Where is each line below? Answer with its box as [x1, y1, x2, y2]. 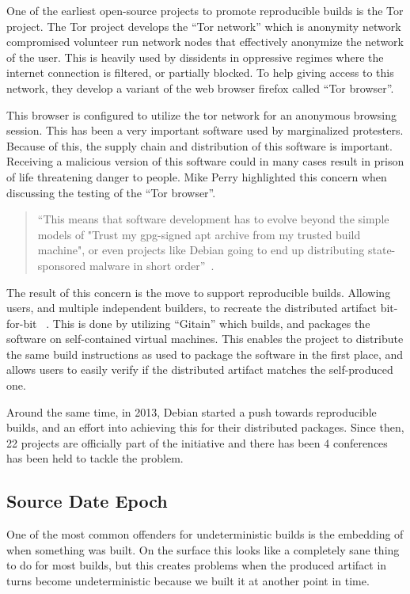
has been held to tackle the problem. [6, 450, 184, 466]
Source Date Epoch [6, 489, 168, 513]
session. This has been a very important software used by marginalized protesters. [6, 122, 404, 139]
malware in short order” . [89, 257, 214, 273]
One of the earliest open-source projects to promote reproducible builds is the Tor [6, 2, 404, 18]
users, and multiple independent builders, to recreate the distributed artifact [6, 299, 378, 316]
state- [367, 242, 396, 258]
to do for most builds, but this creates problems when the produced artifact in [6, 557, 387, 573]
